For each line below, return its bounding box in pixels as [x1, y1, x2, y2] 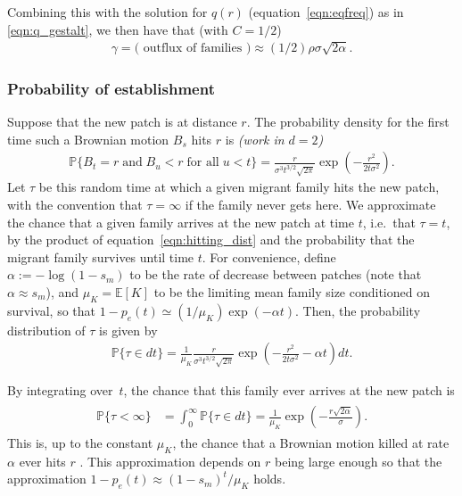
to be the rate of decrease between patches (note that [129, 265, 422, 284]
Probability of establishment [7, 77, 215, 99]
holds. [253, 469, 286, 488]
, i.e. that [362, 212, 416, 231]
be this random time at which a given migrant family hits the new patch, [38, 178, 440, 196]
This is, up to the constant [7, 434, 153, 452]
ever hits [19, 451, 66, 470]
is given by [99, 320, 158, 339]
